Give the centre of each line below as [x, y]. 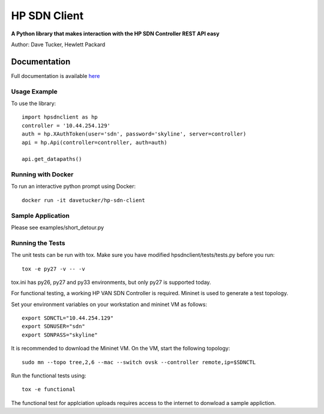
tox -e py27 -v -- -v [53, 269]
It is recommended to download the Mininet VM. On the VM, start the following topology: [121, 349]
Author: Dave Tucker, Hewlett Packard [58, 44]
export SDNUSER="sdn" [53, 326]
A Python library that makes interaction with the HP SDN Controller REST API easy [115, 34]
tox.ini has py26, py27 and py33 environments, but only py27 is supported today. [111, 282]
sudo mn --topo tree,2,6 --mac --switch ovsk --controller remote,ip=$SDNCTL [139, 362]
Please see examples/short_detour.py [58, 227]
